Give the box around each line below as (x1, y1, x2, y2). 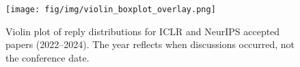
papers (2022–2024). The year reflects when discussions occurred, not (5, 37, 295, 51)
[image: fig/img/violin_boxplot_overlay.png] (5, 5, 216, 14)
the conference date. (5, 50, 90, 64)
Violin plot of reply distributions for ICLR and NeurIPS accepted (5, 24, 280, 38)
